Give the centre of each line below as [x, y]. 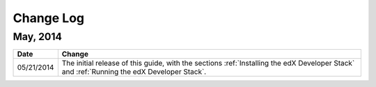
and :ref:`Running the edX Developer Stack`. [134, 72]
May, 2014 [38, 37]
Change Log [49, 18]
